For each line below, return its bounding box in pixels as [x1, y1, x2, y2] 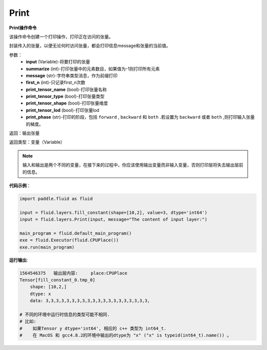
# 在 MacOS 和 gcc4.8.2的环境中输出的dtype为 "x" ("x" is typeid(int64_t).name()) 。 [19, 333, 232, 338]
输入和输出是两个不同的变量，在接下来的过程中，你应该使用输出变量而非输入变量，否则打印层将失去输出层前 [22, 162, 243, 168]
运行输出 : [9, 257, 28, 263]
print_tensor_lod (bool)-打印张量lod [26, 107, 100, 113]
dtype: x [30, 291, 51, 297]
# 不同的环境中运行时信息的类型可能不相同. [19, 312, 110, 317]
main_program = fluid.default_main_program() [19, 230, 132, 236]
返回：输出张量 [9, 130, 40, 136]
